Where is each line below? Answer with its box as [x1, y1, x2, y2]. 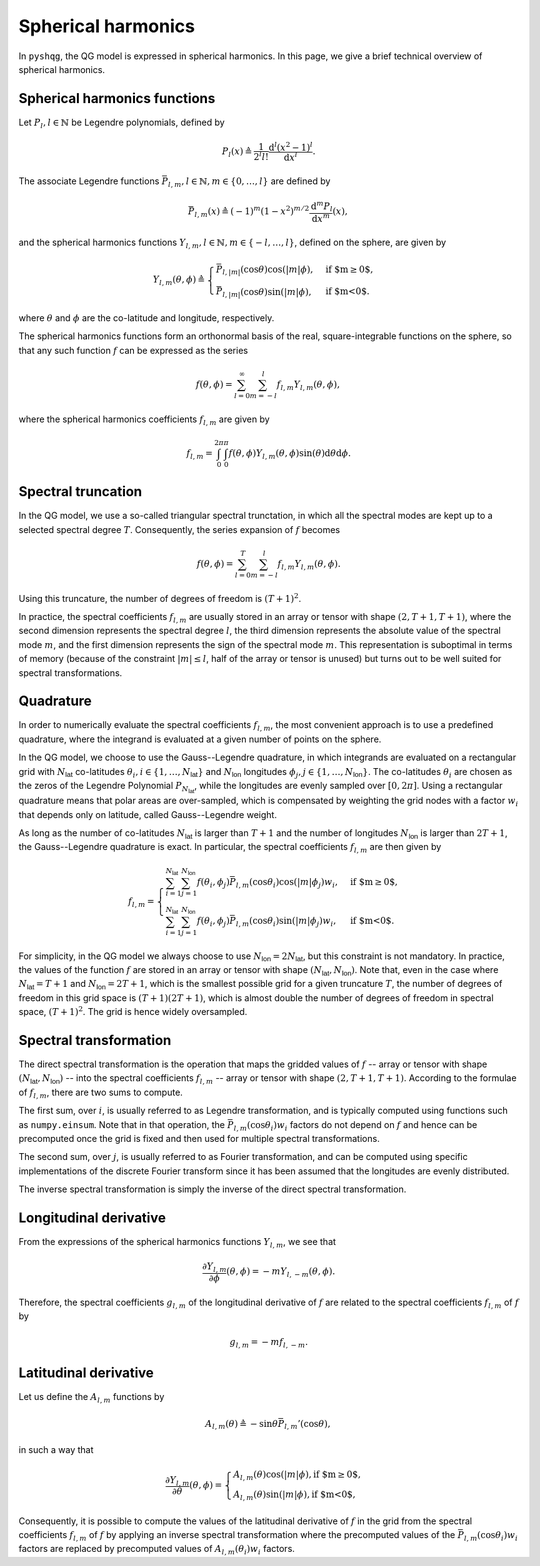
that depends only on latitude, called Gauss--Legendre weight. [18, 808, 277, 820]
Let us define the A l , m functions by [18, 1390, 165, 1405]
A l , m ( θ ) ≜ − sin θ [205, 1418, 279, 1432]
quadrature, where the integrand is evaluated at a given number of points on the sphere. [18, 733, 382, 745]
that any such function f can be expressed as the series [18, 344, 249, 356]
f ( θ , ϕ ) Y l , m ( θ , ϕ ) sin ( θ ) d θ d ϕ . [228, 447, 352, 461]
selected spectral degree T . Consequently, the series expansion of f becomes [18, 523, 341, 535]
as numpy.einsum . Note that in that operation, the [18, 1118, 225, 1130]
